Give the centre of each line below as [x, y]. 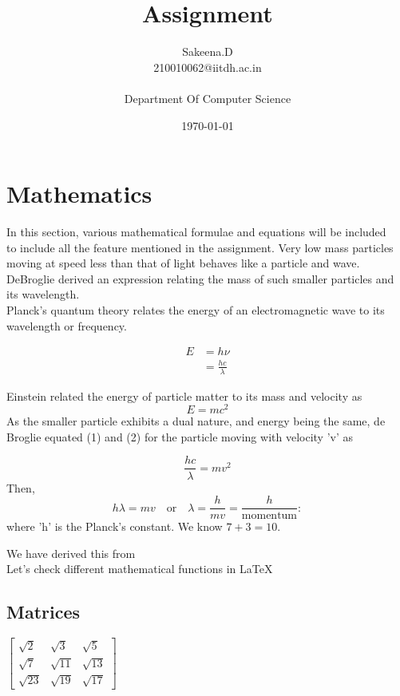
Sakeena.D [208, 51]
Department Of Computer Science [208, 98]
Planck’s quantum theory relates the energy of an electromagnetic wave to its [196, 310]
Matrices [44, 612]
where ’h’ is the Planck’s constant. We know [115, 526]
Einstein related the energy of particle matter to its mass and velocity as [184, 395]
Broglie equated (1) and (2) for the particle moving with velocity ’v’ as [180, 436]
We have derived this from [71, 553]
